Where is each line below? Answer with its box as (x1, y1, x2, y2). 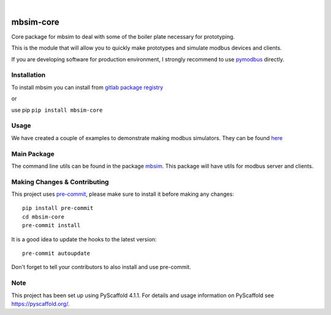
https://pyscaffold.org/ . (11, 300, 70, 307)
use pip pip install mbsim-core (11, 106, 103, 114)
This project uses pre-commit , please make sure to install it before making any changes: (11, 190, 234, 198)
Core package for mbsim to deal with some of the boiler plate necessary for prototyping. (11, 33, 235, 40)
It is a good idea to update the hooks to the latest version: (11, 235, 157, 243)
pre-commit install (22, 222, 81, 229)
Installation (11, 71, 46, 79)
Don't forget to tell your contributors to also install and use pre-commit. (11, 263, 191, 271)
